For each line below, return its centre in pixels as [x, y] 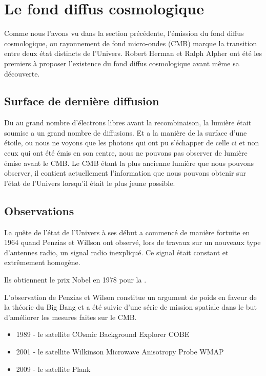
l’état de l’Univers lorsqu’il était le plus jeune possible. [90, 183]
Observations [39, 210]
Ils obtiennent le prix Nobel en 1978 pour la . [75, 280]
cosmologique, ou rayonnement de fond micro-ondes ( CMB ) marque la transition [131, 43]
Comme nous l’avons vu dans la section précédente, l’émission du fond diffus [124, 33]
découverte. [22, 73]
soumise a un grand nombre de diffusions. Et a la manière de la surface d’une [126, 132]
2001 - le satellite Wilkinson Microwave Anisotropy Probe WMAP [120, 351]
